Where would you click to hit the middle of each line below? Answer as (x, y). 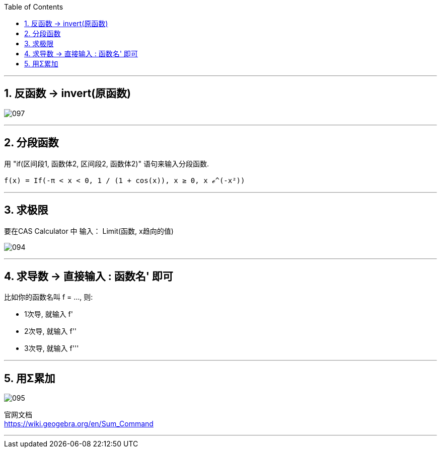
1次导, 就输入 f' (49, 314)
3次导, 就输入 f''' (52, 348)
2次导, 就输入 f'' (51, 331)
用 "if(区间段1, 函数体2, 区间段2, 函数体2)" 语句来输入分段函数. (106, 163)
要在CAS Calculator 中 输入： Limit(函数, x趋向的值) (89, 231)
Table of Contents (34, 7)
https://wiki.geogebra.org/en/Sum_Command (79, 424)
